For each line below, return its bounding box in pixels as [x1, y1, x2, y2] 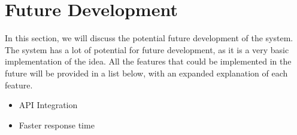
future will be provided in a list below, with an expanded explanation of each [5, 66, 288, 79]
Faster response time [19, 118, 95, 131]
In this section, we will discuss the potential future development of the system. [5, 32, 293, 44]
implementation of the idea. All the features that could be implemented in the [5, 55, 292, 67]
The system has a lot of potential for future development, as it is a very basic [5, 43, 289, 56]
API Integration [19, 99, 78, 111]
